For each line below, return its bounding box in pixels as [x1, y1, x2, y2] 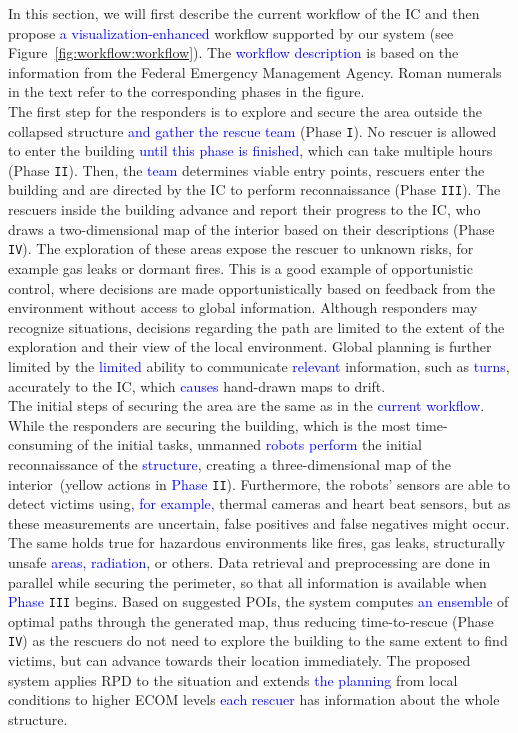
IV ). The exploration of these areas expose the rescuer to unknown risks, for [8, 238, 474, 259]
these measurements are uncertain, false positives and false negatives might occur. [8, 512, 510, 533]
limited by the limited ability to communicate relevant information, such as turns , [8, 355, 510, 376]
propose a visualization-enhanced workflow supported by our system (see [8, 22, 454, 43]
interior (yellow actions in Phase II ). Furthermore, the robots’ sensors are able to [8, 473, 511, 494]
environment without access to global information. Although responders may [8, 297, 478, 318]
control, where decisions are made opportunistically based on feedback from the [8, 277, 496, 298]
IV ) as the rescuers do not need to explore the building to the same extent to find [8, 630, 508, 651]
